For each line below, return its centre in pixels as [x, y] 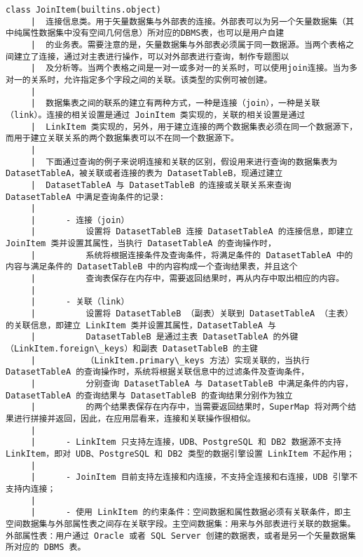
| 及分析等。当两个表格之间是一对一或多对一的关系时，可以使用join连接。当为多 [194, 68]
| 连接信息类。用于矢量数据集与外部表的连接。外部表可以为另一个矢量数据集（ [188, 21]
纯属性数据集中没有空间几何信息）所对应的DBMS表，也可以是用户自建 [149, 33]
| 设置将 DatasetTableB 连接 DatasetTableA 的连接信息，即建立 [192, 232]
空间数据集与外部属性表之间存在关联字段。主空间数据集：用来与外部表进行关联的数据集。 [181, 524]
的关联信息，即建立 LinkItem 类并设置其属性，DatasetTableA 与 [141, 325]
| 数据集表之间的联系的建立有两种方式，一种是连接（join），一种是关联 [175, 103]
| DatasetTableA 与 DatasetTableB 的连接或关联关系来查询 [161, 185]
